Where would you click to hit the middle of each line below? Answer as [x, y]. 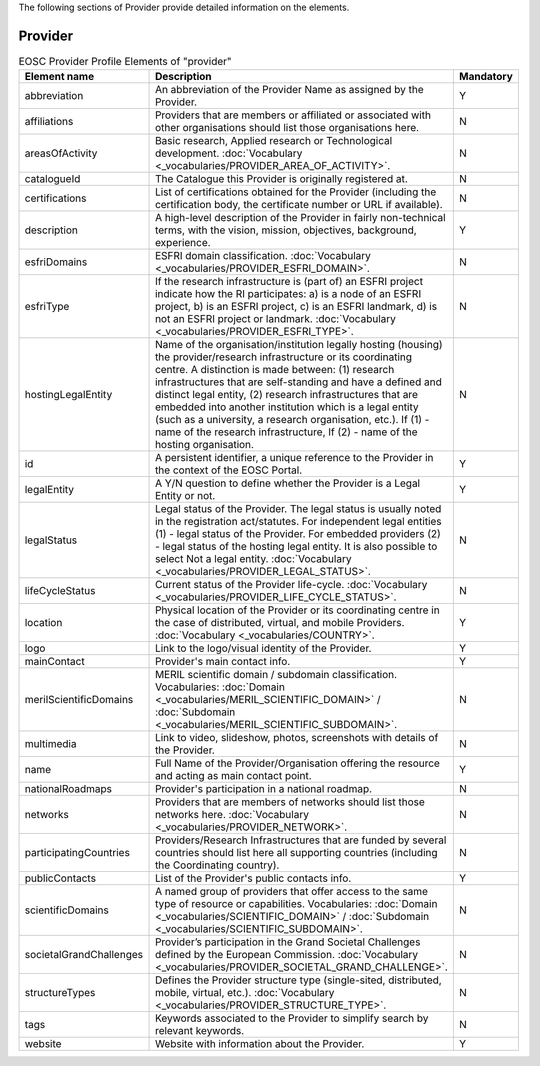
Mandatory [486, 77]
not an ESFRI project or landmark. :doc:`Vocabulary [276, 319]
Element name [59, 77]
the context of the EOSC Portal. [229, 470]
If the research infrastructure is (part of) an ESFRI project [289, 282]
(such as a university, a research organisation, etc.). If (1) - [292, 420]
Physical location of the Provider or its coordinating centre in [297, 610]
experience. [183, 243]
